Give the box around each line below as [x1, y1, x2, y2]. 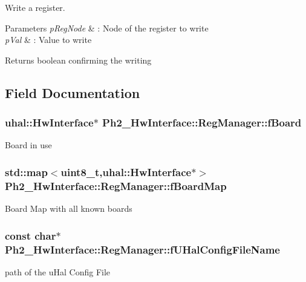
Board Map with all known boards [5, 202, 132, 215]
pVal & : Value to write [5, 33, 92, 46]
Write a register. [5, 1, 65, 13]
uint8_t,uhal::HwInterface [60, 164, 192, 179]
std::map [5, 164, 48, 179]
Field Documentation [5, 83, 140, 102]
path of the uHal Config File [5, 265, 111, 278]
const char [5, 228, 56, 243]
